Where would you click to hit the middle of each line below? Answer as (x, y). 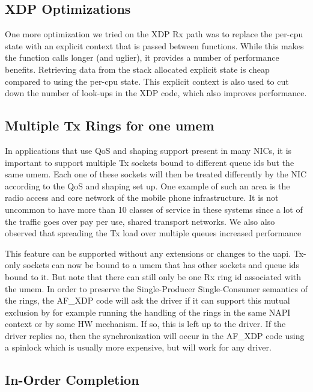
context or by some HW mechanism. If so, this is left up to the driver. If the (145, 324)
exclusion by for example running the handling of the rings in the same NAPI (148, 312)
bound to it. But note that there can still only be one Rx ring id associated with (153, 276)
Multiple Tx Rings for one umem (110, 125)
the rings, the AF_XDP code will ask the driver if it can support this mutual (147, 300)
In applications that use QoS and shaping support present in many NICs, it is (148, 150)
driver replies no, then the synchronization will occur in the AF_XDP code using (155, 335)
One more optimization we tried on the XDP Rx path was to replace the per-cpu (154, 34)
